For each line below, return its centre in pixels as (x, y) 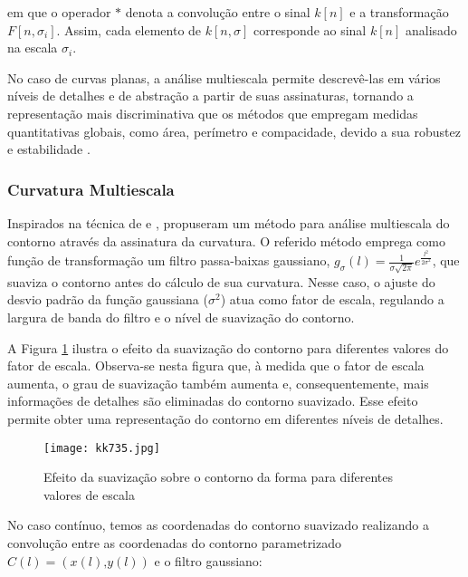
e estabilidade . (49, 149)
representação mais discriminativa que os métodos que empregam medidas (213, 113)
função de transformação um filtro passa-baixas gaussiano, (169, 260)
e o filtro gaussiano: (208, 560)
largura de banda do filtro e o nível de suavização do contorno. (181, 317)
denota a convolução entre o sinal (218, 12)
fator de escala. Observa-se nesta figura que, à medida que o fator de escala (216, 365)
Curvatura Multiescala (91, 189)
